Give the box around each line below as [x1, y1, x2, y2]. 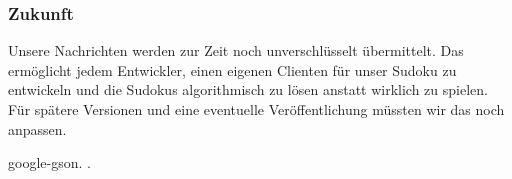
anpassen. [8, 118, 67, 139]
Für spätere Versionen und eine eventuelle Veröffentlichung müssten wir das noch [8, 99, 505, 119]
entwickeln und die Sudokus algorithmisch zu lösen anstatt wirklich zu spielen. [8, 79, 488, 100]
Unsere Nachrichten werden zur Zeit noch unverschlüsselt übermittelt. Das [8, 40, 464, 61]
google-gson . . [8, 152, 91, 173]
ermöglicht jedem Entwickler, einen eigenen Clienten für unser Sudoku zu [8, 59, 457, 80]
